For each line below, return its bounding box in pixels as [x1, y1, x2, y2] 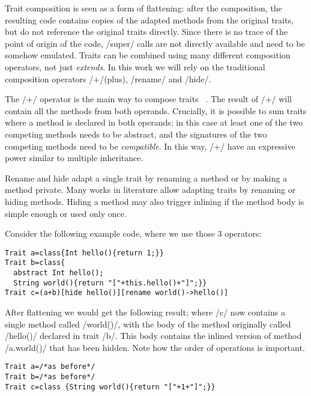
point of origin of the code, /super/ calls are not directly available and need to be [5, 37, 305, 49]
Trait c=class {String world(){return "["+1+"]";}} [5, 382, 216, 391]
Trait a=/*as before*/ [5, 362, 95, 371]
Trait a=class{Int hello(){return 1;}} [5, 248, 164, 257]
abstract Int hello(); [13, 269, 104, 277]
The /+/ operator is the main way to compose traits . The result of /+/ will [5, 93, 292, 105]
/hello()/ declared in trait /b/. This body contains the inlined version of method [5, 329, 302, 342]
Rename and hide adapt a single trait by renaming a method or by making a [5, 171, 288, 184]
